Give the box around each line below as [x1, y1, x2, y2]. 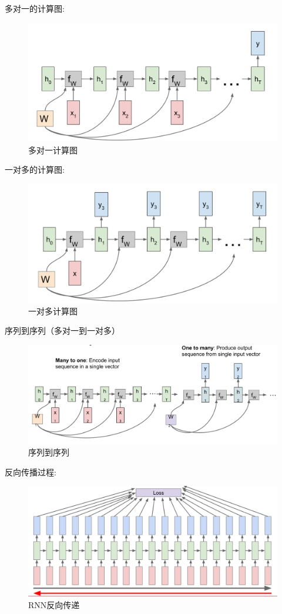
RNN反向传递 [28, 598, 80, 610]
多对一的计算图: [5, 2, 65, 14]
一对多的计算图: [5, 163, 65, 176]
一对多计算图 [28, 304, 78, 317]
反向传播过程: [5, 465, 56, 478]
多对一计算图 [28, 143, 78, 156]
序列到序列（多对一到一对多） [5, 324, 120, 337]
